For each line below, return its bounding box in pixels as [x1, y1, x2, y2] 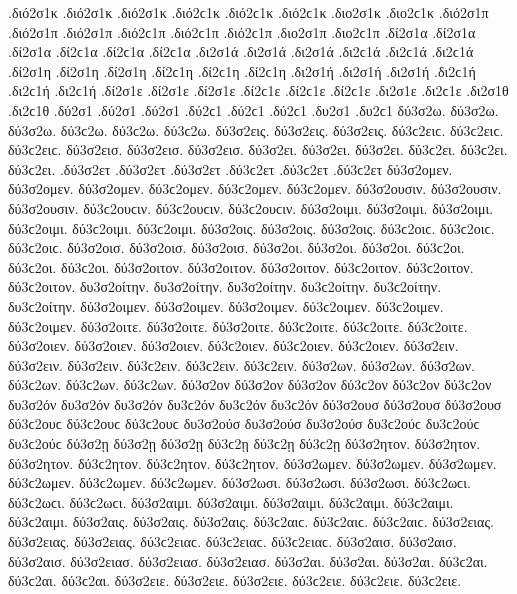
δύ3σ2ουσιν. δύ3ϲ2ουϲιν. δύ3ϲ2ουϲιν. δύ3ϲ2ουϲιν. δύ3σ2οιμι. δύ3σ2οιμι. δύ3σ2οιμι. [8, 197, 494, 218]
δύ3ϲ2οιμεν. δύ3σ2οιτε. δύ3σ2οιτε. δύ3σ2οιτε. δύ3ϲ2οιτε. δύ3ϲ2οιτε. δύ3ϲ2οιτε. [8, 315, 468, 336]
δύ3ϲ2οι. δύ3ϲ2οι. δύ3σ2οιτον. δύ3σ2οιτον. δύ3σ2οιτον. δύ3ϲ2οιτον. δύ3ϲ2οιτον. [8, 256, 474, 277]
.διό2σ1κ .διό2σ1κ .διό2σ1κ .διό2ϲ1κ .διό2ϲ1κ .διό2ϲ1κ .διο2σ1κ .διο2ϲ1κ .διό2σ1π [8, 2, 489, 22]
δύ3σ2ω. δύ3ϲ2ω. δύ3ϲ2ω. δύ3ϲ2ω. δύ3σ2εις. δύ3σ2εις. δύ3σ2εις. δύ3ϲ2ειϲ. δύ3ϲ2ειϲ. [8, 119, 504, 140]
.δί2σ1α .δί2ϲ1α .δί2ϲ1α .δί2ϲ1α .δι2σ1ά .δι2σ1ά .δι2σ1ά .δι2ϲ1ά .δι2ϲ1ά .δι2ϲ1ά [8, 41, 474, 62]
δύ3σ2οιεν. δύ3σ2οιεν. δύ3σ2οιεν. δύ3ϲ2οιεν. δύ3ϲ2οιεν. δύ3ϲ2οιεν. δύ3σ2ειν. [8, 335, 459, 356]
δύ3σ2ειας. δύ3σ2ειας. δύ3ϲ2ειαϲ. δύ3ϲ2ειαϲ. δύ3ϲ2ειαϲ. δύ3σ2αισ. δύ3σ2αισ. [8, 531, 457, 552]
